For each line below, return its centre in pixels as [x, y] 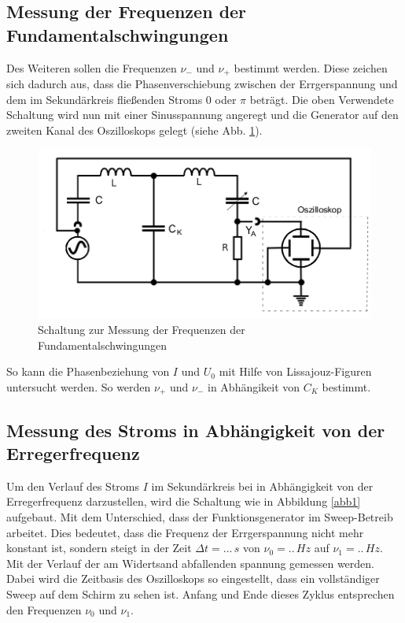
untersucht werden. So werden [79, 386]
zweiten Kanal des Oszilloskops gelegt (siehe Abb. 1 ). [134, 130]
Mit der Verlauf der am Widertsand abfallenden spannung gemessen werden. [190, 563]
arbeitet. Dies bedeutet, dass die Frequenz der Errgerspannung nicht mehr [185, 532]
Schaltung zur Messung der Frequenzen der [142, 329]
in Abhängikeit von [254, 386]
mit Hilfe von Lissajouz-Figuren [295, 371]
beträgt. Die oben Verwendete [322, 99]
